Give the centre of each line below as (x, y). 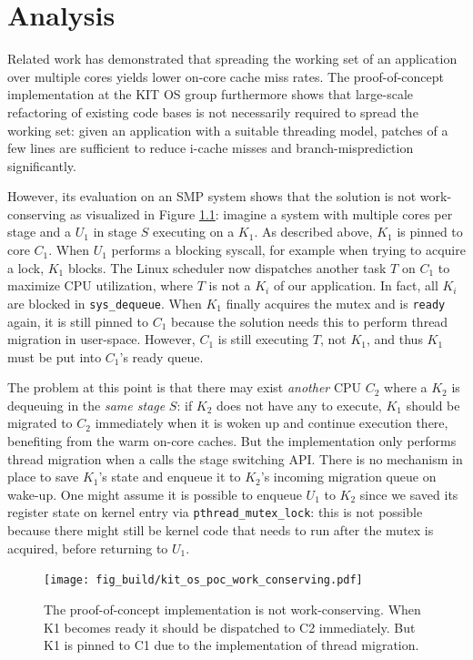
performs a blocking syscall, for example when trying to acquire (288, 250)
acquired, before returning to (88, 548)
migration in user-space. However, (101, 339)
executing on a (194, 232)
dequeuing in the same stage (86, 405)
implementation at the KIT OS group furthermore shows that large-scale (211, 94)
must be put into (55, 356)
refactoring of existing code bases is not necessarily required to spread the (213, 112)
